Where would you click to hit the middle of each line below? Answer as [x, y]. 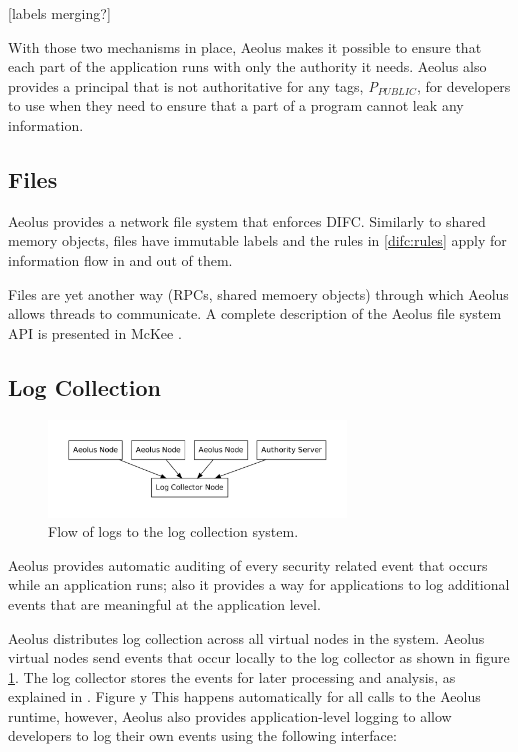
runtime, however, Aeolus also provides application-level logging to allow [230, 715]
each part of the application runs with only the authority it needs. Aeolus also [247, 66]
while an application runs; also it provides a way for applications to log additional [259, 584]
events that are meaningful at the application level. [164, 603]
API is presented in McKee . [95, 332]
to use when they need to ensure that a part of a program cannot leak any [236, 105]
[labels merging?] [59, 13]
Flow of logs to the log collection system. [173, 531]
